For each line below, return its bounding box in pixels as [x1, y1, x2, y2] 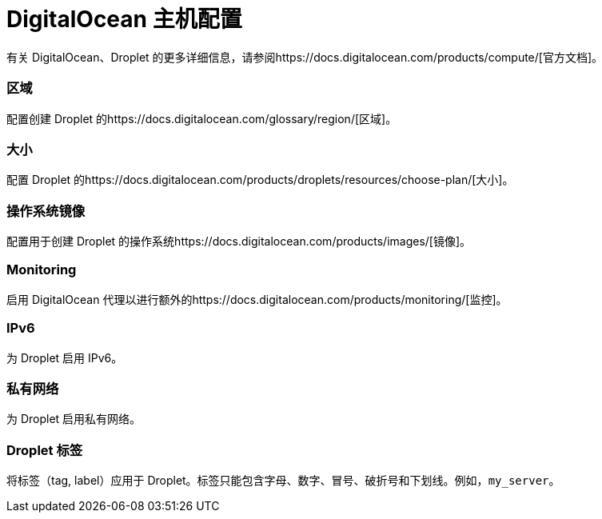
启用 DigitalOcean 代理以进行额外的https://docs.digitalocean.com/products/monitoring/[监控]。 [6, 292, 508, 306]
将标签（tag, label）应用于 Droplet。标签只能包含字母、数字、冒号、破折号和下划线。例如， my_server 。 [6, 473, 560, 487]
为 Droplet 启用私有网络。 [6, 412, 142, 426]
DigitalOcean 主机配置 [6, 6, 242, 33]
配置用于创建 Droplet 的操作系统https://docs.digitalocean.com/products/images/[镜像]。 [6, 234, 472, 248]
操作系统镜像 [6, 202, 86, 219]
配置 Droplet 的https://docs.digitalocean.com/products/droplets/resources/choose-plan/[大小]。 [6, 173, 514, 187]
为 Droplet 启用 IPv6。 [6, 350, 123, 365]
